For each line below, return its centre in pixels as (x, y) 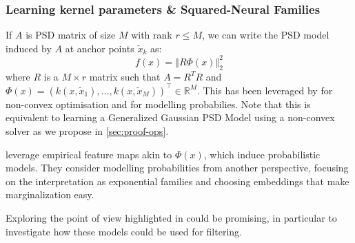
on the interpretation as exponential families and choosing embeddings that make (177, 181)
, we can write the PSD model (265, 35)
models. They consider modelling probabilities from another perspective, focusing (177, 168)
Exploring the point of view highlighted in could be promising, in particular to (171, 217)
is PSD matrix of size (71, 35)
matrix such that (125, 76)
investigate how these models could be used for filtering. (124, 231)
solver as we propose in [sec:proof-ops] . (87, 130)
